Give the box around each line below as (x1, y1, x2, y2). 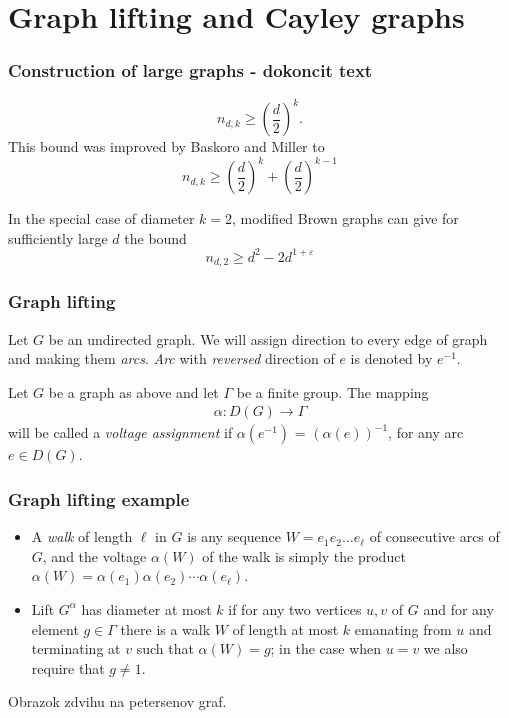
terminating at (31, 638, 121, 659)
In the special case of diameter (8, 208, 195, 229)
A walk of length (31, 526, 133, 547)
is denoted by (350, 348, 433, 369)
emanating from (354, 618, 452, 639)
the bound (124, 227, 187, 248)
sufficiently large (8, 227, 108, 248)
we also (423, 638, 468, 659)
